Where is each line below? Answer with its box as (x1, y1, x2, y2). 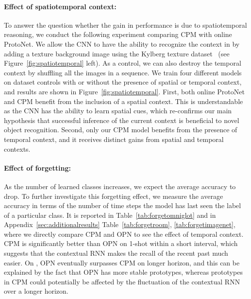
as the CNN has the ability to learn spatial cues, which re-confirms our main (4, 106, 232, 116)
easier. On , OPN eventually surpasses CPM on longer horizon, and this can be (4, 257, 240, 267)
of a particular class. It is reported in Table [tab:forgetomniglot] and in (4, 210, 216, 220)
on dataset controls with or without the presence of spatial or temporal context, (4, 77, 242, 87)
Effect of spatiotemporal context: (4, 1, 117, 11)
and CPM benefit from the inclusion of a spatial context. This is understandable (4, 96, 243, 106)
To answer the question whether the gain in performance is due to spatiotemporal (4, 19, 247, 30)
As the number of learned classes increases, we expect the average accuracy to (4, 181, 236, 191)
